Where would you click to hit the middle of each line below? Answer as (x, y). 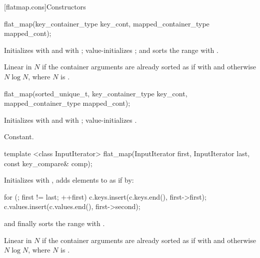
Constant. (19, 136)
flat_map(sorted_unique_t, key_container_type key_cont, (96, 93)
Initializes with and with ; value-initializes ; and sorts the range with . (111, 50)
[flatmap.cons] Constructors (45, 6)
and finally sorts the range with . (54, 223)
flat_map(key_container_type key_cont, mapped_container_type (107, 23)
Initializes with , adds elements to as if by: (69, 180)
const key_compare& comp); (48, 163)
